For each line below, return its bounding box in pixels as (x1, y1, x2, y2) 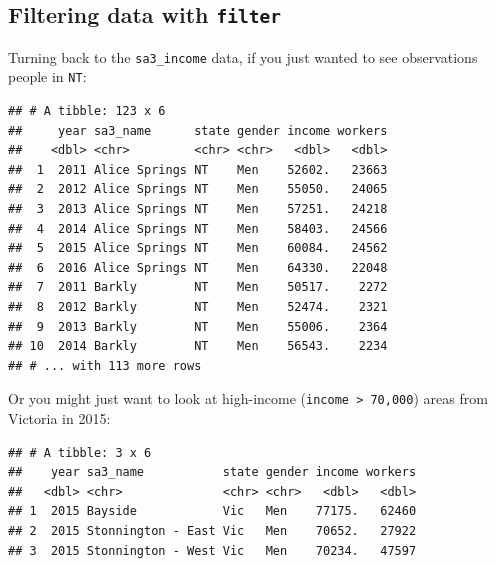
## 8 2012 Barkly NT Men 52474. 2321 (8, 300, 388, 315)
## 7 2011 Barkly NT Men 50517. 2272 (8, 280, 388, 295)
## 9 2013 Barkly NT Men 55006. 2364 (8, 319, 388, 334)
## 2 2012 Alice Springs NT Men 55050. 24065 (8, 182, 388, 197)
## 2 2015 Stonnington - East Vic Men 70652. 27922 (8, 524, 417, 539)
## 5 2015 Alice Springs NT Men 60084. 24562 (8, 241, 388, 256)
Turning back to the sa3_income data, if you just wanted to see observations (8, 46, 478, 67)
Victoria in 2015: (8, 408, 111, 429)
